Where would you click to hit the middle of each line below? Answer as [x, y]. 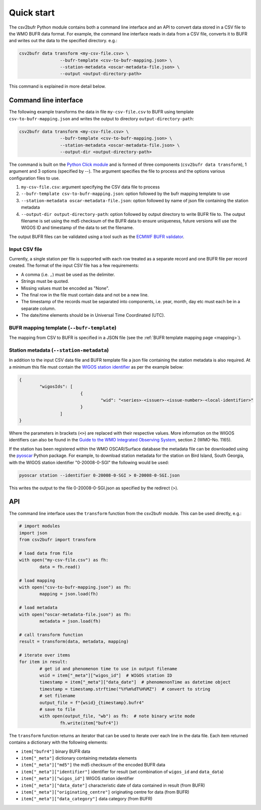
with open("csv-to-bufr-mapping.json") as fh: [75, 587]
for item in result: [43, 662]
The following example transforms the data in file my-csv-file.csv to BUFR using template [101, 112]
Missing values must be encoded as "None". [65, 288]
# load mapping [37, 580]
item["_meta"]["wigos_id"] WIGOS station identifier [78, 778]
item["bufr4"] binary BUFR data [56, 751]
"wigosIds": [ [56, 387]
